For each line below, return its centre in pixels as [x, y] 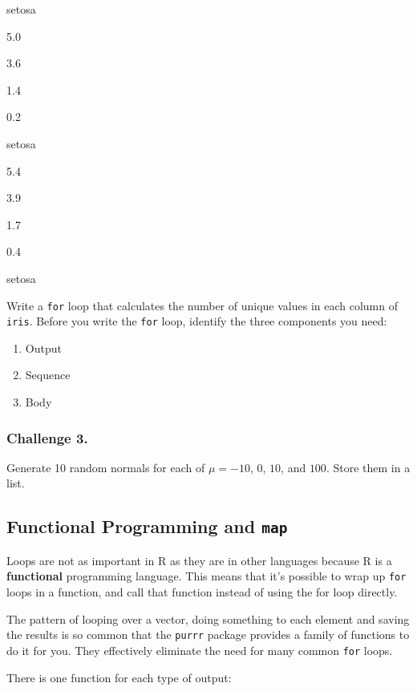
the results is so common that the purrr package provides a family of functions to [208, 634]
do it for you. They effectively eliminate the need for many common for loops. [200, 650]
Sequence [48, 375]
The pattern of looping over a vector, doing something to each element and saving [208, 618]
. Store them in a [368, 467]
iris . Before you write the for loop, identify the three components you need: [197, 321]
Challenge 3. [47, 437]
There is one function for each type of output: [119, 677]
